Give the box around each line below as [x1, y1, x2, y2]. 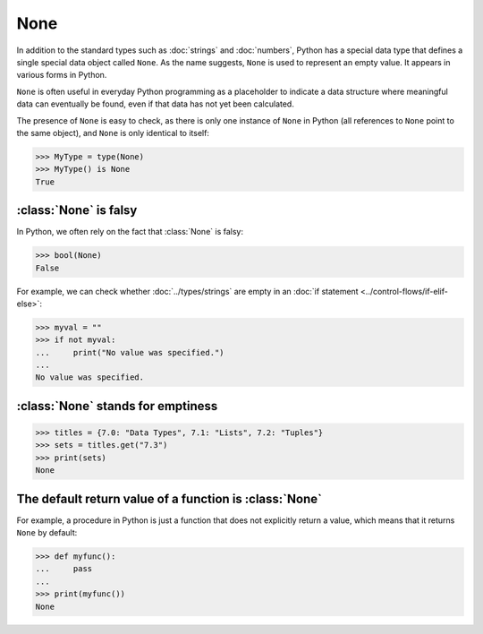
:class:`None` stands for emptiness [16, 398, 218, 414]
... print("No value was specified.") [35, 347, 225, 357]
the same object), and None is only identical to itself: [16, 127, 210, 138]
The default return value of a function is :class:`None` [16, 491, 322, 506]
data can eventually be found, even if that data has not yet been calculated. [16, 99, 294, 109]
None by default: [16, 527, 78, 538]
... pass [35, 564, 93, 574]
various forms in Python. [16, 70, 107, 81]
